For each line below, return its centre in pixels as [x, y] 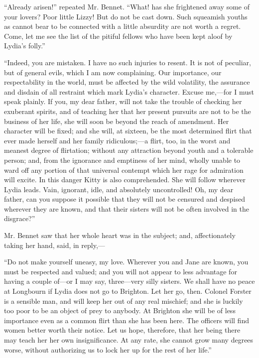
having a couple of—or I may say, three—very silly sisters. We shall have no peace [129, 281]
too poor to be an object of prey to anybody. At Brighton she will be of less [120, 310]
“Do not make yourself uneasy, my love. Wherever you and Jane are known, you [126, 262]
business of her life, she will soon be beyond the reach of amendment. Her [117, 121]
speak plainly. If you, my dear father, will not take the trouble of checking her [123, 101]
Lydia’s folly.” [25, 46]
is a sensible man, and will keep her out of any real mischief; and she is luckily [124, 300]
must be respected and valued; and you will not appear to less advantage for [121, 271]
